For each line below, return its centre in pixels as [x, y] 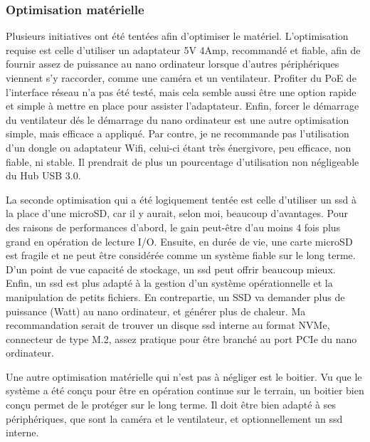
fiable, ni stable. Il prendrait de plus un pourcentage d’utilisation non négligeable [183, 161]
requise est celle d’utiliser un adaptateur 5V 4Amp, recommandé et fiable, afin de [183, 49]
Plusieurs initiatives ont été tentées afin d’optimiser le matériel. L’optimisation [177, 36]
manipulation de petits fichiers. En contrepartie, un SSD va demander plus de [175, 296]
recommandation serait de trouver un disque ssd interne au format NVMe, [168, 325]
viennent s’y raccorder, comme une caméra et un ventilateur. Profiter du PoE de [181, 78]
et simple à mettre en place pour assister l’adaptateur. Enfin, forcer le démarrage [183, 106]
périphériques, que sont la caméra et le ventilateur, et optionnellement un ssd [174, 418]
